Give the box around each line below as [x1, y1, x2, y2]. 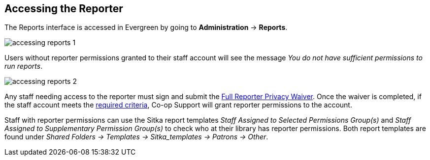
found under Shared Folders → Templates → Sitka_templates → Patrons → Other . [4, 133, 268, 141]
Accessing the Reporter [4, 2, 123, 15]
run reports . [4, 62, 43, 71]
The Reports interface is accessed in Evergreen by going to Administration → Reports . [4, 23, 288, 32]
